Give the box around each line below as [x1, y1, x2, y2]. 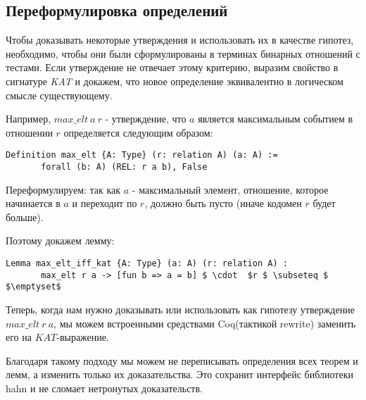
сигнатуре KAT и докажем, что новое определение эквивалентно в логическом [6, 73, 343, 88]
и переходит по [72, 196, 137, 211]
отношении [6, 125, 53, 139]
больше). [6, 209, 44, 224]
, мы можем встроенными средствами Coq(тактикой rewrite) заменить [53, 315, 356, 330]
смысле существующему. [6, 87, 113, 102]
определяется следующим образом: [63, 125, 213, 139]
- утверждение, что [105, 111, 187, 126]
